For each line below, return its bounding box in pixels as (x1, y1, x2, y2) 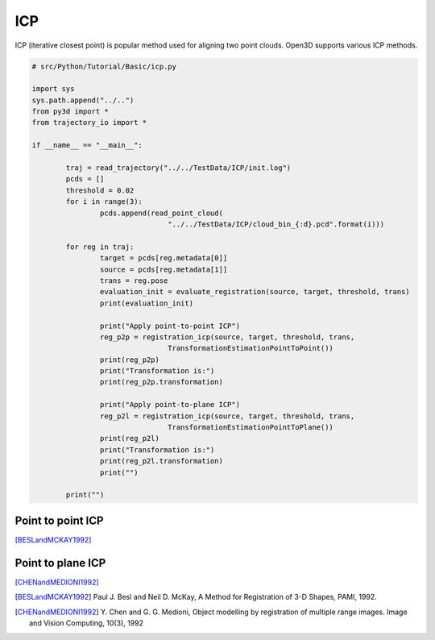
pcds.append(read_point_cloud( (99, 208, 223, 218)
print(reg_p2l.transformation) (99, 456, 223, 466)
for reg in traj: (65, 242, 135, 251)
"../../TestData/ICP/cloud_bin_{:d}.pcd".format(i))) (168, 220, 385, 229)
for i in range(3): (65, 197, 143, 206)
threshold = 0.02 (65, 185, 135, 195)
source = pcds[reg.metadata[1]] (99, 264, 228, 274)
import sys (31, 85, 75, 94)
